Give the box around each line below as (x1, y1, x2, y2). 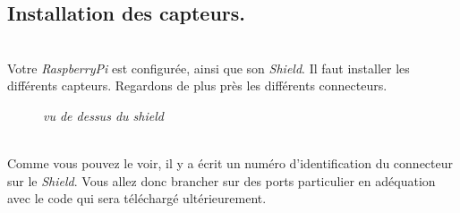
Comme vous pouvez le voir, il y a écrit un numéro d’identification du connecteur (7, 154, 454, 173)
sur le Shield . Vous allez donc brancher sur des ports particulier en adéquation (7, 171, 436, 190)
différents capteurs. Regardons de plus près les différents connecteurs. (7, 76, 388, 95)
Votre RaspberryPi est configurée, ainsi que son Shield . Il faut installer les (7, 58, 410, 77)
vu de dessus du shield (43, 106, 164, 124)
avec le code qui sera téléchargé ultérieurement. (7, 189, 267, 208)
